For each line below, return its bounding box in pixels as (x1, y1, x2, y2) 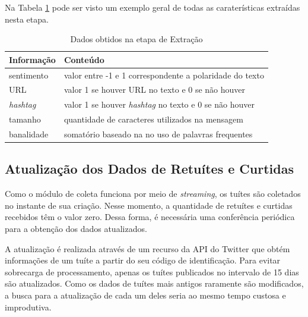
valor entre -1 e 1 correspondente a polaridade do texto (63, 68, 264, 81)
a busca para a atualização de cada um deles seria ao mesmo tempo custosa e (5, 289, 286, 302)
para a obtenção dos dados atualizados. (5, 222, 147, 235)
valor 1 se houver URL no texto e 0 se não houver (63, 83, 246, 96)
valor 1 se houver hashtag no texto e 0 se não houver (63, 98, 255, 111)
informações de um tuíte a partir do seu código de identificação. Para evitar (5, 254, 281, 266)
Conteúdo (63, 53, 104, 65)
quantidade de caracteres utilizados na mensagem (63, 113, 243, 125)
